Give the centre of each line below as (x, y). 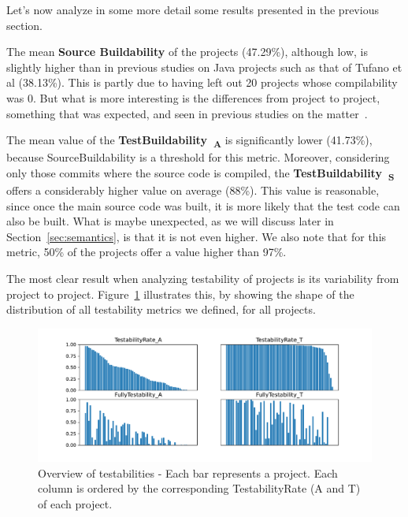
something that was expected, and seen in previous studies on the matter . (187, 113)
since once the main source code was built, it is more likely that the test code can (203, 205)
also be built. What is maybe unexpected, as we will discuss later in (170, 221)
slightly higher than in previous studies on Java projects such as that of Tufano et (204, 67)
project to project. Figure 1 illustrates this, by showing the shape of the (180, 294)
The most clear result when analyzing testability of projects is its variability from (203, 278)
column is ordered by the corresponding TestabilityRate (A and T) (199, 488)
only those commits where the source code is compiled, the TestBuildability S (200, 173)
